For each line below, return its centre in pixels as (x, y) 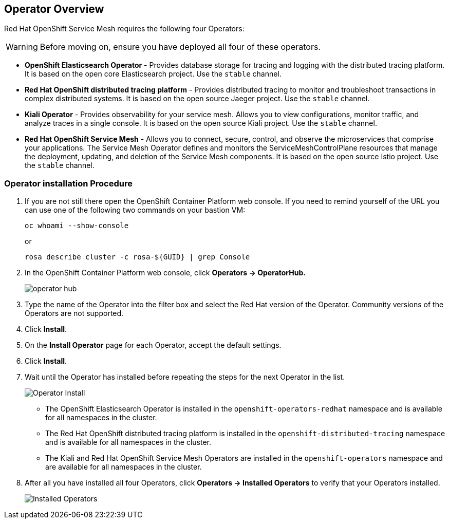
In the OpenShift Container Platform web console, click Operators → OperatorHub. (165, 273)
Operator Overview (54, 9)
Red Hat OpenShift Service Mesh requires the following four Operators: (124, 29)
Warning (22, 47)
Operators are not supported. (74, 313)
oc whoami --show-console (77, 226)
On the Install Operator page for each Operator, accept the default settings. (153, 345)
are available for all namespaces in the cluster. (124, 467)
